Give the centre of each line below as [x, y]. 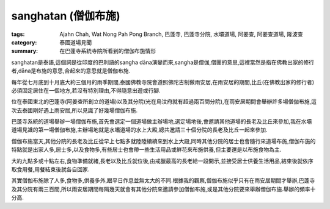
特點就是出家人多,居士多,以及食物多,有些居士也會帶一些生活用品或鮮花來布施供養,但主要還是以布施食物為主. [146, 150]
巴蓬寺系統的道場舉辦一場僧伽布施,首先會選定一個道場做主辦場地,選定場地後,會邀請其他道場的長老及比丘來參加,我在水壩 [162, 121]
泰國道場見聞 [75, 42]
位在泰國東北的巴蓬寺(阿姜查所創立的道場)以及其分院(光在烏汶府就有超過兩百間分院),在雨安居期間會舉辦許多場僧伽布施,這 [164, 102]
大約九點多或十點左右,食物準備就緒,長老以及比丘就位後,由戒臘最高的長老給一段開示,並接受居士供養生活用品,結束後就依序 [163, 161]
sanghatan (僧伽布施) [66, 16]
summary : [25, 51]
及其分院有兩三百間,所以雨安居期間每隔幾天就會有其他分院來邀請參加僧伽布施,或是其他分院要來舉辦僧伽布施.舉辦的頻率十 [163, 189]
